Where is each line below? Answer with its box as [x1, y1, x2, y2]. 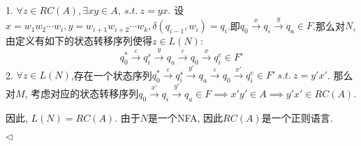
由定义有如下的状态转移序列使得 [6, 33, 152, 48]
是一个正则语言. [261, 110, 333, 124]
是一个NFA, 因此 [147, 110, 223, 124]
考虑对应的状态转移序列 [31, 86, 139, 100]
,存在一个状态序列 [71, 67, 152, 82]
